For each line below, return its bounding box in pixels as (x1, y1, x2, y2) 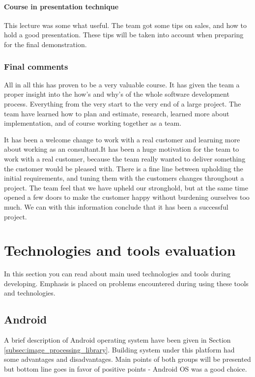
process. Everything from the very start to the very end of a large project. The (4, 98, 241, 108)
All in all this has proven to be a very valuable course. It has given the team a (4, 79, 240, 89)
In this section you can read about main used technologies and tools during (4, 269, 230, 279)
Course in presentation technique (4, 1, 119, 11)
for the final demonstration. (4, 39, 87, 49)
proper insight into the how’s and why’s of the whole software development (4, 89, 229, 99)
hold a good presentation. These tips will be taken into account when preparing (4, 29, 244, 40)
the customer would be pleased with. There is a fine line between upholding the (4, 163, 243, 173)
